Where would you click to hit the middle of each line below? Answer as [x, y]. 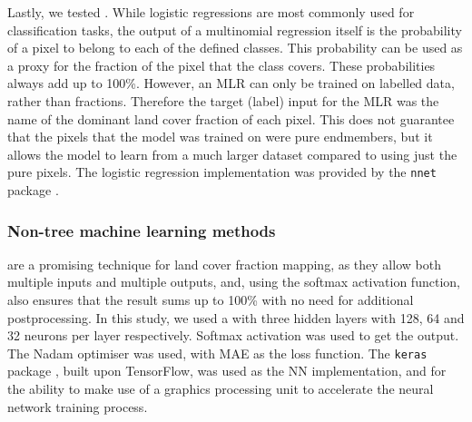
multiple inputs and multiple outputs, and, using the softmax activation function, [234, 282]
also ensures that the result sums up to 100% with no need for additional [211, 299]
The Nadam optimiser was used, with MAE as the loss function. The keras [217, 353]
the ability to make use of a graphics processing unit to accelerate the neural [221, 389]
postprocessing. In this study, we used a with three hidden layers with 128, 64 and [236, 317]
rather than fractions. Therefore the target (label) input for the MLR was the [223, 100]
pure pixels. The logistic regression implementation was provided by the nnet [222, 172]
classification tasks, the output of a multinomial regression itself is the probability [235, 29]
